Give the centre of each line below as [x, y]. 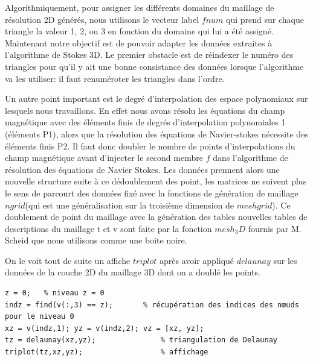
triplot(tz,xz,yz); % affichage [107, 352]
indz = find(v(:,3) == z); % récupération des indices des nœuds [152, 305]
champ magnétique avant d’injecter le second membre [104, 158]
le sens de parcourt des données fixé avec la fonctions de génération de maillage [152, 193]
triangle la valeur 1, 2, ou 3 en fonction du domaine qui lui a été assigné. [139, 31]
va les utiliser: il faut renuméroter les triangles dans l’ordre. [115, 78]
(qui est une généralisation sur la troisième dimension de [129, 205]
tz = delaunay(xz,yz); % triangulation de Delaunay [141, 340]
